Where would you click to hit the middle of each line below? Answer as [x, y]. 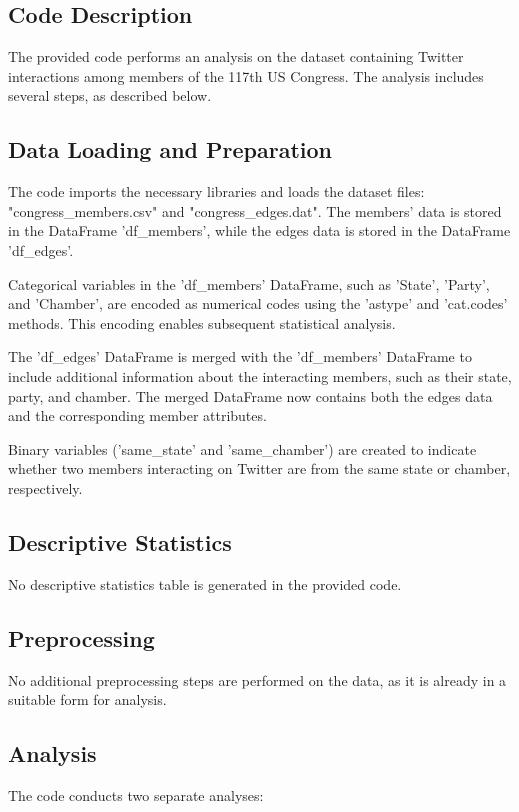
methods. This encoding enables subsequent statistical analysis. [202, 322]
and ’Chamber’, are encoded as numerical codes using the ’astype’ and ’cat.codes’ [258, 303]
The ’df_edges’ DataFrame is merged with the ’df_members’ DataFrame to [240, 356]
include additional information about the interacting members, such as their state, [260, 375]
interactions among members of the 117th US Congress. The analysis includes [246, 75]
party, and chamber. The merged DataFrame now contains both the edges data [250, 395]
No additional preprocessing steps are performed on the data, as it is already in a [257, 679]
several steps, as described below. [110, 95]
